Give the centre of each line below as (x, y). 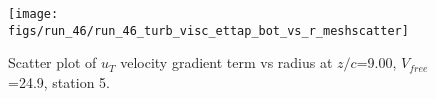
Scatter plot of (52, 62)
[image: (33, 14)
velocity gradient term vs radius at (226, 62)
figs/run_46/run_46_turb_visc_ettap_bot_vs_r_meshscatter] (208, 30)
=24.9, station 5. (59, 81)
